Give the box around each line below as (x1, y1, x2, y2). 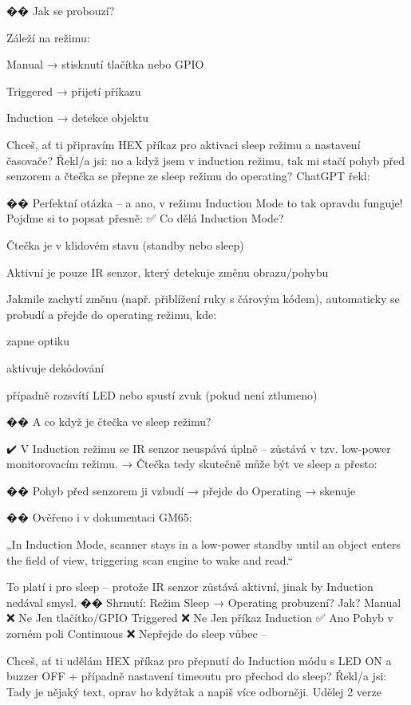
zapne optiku (6, 333, 69, 349)
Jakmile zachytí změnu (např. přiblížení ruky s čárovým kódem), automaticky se (6, 290, 400, 307)
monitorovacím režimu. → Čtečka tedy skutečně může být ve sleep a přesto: (6, 455, 377, 472)
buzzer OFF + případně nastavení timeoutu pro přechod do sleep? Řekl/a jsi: (6, 668, 387, 684)
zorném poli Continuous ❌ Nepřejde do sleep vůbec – (6, 625, 267, 642)
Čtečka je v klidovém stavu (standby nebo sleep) (6, 236, 244, 253)
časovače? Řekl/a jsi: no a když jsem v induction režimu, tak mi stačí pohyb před (6, 152, 405, 168)
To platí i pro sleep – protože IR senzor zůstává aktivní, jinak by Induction (6, 578, 373, 595)
